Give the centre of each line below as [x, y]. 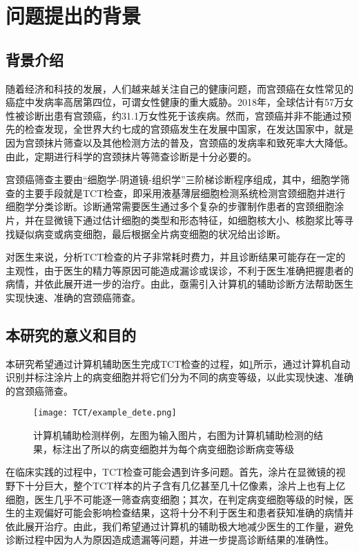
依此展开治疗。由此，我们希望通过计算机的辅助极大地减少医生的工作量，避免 [179, 526]
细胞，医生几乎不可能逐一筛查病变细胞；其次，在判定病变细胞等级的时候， [175, 499]
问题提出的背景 [74, 16]
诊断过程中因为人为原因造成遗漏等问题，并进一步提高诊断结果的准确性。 [170, 540]
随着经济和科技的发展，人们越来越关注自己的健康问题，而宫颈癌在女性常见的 [179, 88]
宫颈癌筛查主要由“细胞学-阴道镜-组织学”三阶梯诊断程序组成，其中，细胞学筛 [178, 179]
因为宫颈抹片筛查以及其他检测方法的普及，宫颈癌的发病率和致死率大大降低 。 [179, 142]
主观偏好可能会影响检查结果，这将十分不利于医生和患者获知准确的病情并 [189, 513]
